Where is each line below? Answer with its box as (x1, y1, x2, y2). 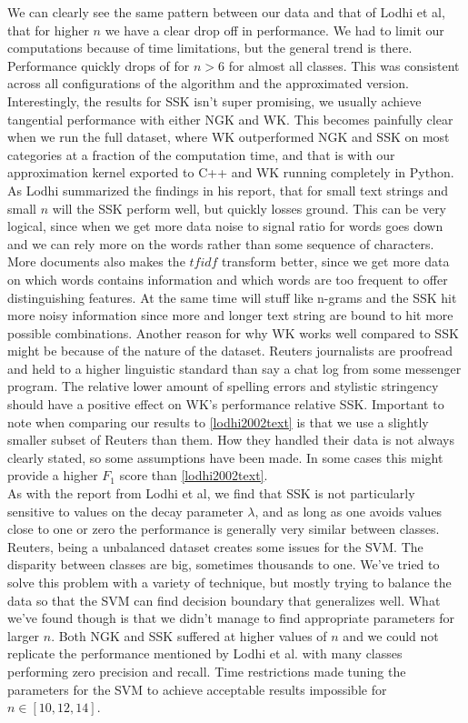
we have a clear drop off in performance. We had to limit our (105, 20, 444, 39)
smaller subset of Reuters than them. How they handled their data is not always (7, 430, 454, 449)
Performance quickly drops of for (7, 55, 190, 75)
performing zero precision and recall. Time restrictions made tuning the (7, 661, 406, 680)
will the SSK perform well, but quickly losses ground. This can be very (52, 198, 447, 217)
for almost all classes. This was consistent (228, 55, 460, 75)
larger (7, 626, 40, 645)
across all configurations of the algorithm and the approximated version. (7, 74, 409, 93)
